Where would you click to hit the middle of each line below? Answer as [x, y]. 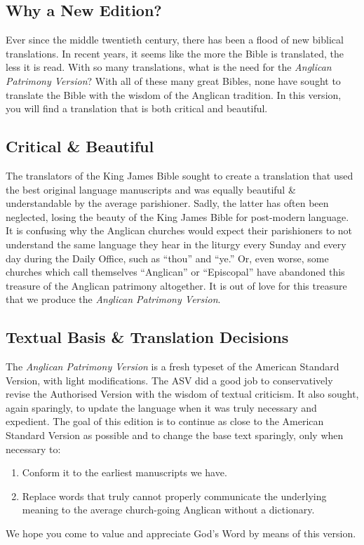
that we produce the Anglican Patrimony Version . [113, 299]
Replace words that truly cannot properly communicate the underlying [174, 496]
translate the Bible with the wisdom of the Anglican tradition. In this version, [174, 94]
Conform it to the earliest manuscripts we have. [124, 472]
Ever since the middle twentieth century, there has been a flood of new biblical [175, 40]
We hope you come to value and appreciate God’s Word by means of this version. [181, 533]
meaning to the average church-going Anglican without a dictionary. [168, 510]
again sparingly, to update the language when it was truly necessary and [161, 407]
